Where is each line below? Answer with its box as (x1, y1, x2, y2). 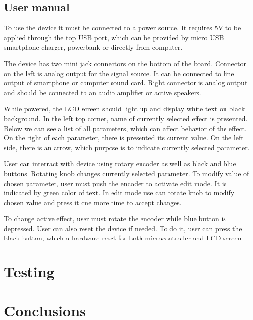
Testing (4, 262, 55, 282)
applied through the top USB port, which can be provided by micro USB (4, 32, 224, 42)
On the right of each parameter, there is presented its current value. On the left (4, 133, 244, 143)
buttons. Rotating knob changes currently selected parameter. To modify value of (4, 168, 249, 178)
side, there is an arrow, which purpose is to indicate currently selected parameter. (4, 142, 250, 152)
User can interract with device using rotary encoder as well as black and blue (4, 159, 236, 169)
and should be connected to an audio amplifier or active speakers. (4, 87, 201, 97)
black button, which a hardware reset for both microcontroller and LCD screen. (4, 233, 244, 243)
